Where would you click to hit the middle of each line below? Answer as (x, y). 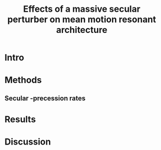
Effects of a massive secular (82, 9)
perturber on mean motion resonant (82, 19)
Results (20, 119)
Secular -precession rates (45, 98)
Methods (23, 80)
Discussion (28, 142)
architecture (82, 30)
